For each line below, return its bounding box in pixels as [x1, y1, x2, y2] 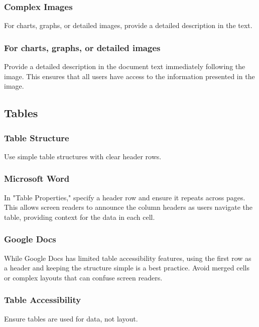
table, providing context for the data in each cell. [4, 211, 155, 222]
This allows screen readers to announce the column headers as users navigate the [4, 202, 253, 212]
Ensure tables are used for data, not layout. [4, 313, 138, 323]
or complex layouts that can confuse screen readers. [4, 272, 163, 282]
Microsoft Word [4, 172, 70, 185]
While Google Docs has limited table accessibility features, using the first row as [4, 252, 251, 263]
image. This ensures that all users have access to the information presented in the [4, 71, 255, 81]
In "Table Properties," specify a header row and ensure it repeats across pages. [4, 192, 245, 202]
